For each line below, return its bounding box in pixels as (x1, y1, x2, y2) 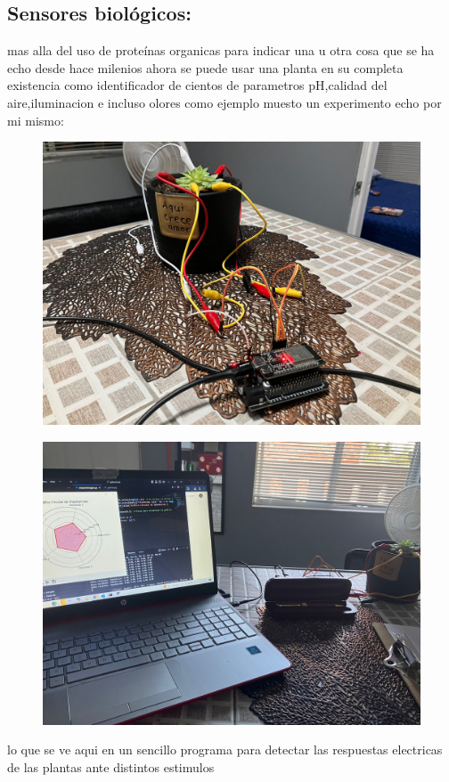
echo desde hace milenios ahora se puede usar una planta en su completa (7, 58, 404, 77)
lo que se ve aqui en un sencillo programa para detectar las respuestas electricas (7, 740, 443, 759)
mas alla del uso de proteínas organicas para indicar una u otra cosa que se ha (7, 41, 435, 60)
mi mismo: (7, 110, 64, 129)
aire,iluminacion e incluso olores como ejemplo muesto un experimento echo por (7, 93, 442, 111)
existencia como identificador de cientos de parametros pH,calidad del (7, 76, 388, 94)
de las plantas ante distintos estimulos (7, 757, 215, 776)
